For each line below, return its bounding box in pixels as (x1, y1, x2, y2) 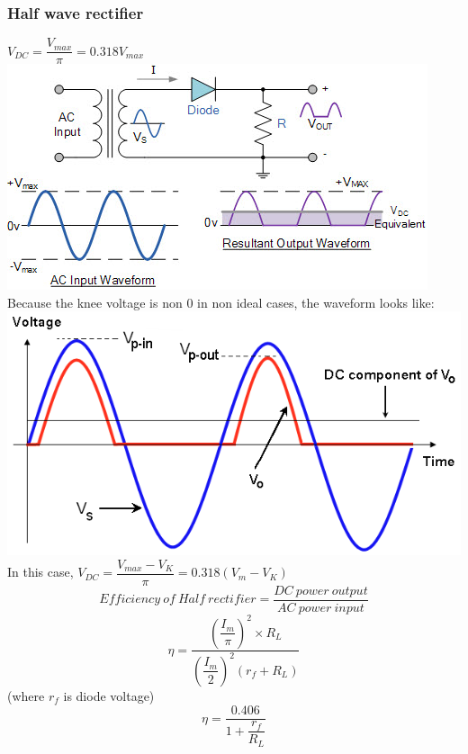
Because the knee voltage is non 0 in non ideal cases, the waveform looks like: (7, 292, 435, 311)
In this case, (7, 562, 74, 581)
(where (7, 686, 45, 705)
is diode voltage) (63, 686, 155, 705)
